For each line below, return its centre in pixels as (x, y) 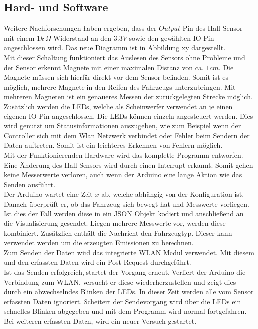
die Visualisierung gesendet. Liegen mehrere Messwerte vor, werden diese (115, 223)
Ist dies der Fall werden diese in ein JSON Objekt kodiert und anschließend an (124, 213)
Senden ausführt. (30, 184)
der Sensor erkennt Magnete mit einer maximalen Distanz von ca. (104, 67)
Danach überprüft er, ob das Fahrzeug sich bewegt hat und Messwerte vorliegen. (127, 203)
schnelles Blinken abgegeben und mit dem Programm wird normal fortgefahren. (125, 311)
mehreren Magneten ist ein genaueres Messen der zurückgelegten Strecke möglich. (128, 96)
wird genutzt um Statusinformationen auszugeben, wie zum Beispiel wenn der (123, 126)
